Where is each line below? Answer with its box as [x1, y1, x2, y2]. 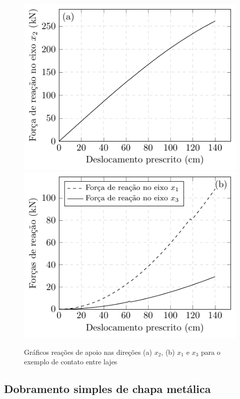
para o [200, 346, 220, 357]
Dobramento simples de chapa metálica [4, 381, 211, 396]
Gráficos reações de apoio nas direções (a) [24, 346, 152, 357]
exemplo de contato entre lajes [24, 356, 117, 367]
